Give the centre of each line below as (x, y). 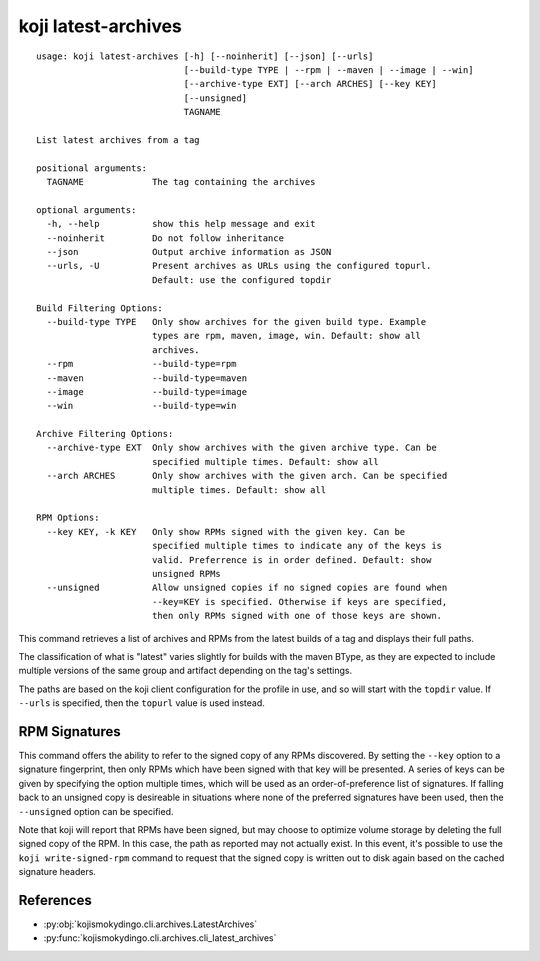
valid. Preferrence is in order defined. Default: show (291, 559)
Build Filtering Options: (100, 308)
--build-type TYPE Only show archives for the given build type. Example (236, 321)
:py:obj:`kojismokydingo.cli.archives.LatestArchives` (150, 924)
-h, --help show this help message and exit (181, 224)
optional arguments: (86, 209)
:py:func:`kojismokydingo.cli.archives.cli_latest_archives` (160, 938)
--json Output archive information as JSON (189, 252)
